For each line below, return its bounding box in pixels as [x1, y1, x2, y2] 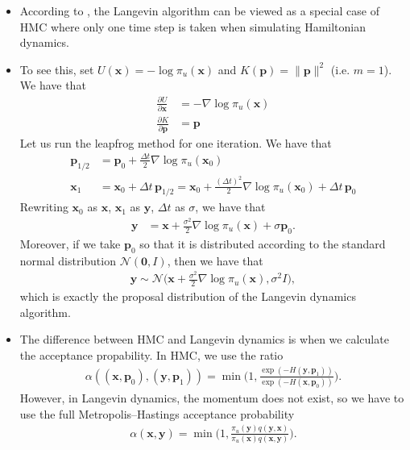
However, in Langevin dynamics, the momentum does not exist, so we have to [19, 390, 404, 406]
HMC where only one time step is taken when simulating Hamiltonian [19, 18, 366, 35]
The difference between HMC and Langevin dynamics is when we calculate [19, 331, 389, 348]
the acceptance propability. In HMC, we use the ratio [19, 346, 284, 363]
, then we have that [167, 252, 263, 269]
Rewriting [19, 198, 68, 215]
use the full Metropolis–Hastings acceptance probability [19, 405, 295, 422]
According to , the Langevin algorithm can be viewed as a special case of [19, 2, 379, 19]
